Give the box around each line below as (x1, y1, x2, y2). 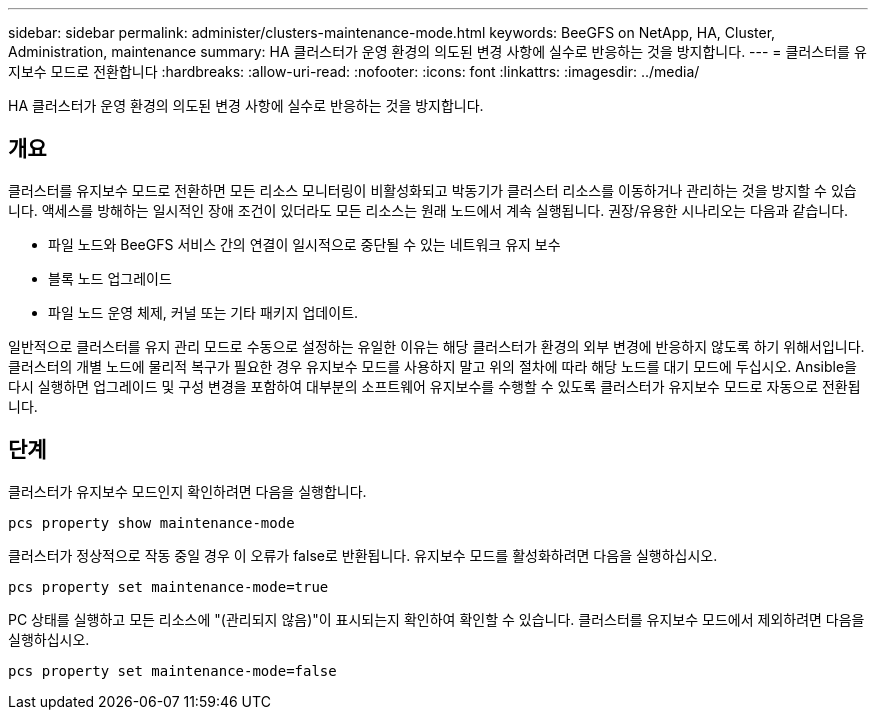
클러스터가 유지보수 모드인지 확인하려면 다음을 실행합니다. (8, 482, 367, 500)
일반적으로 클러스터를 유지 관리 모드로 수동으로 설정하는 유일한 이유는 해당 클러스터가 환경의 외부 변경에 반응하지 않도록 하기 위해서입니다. (8, 337, 865, 355)
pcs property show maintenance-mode (8, 514, 295, 531)
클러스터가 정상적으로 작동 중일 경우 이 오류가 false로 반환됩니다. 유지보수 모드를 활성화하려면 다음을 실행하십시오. (8, 546, 718, 564)
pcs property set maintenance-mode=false (8, 662, 337, 679)
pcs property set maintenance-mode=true (8, 578, 329, 595)
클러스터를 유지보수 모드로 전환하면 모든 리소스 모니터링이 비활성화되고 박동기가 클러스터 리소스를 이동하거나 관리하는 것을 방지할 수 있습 (8, 181, 857, 199)
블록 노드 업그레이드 (48, 269, 172, 287)
